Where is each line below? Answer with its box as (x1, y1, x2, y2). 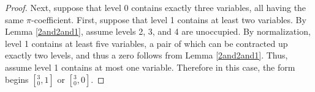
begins (5, 73, 29, 85)
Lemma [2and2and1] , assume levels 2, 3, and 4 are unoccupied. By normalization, (5, 25, 311, 38)
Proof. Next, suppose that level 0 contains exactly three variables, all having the (5, 1, 306, 13)
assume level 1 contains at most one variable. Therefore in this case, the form (5, 60, 295, 73)
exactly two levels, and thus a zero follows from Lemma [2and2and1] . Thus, (5, 49, 288, 62)
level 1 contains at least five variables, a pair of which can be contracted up (5, 37, 288, 49)
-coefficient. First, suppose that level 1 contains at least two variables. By (31, 13, 306, 26)
